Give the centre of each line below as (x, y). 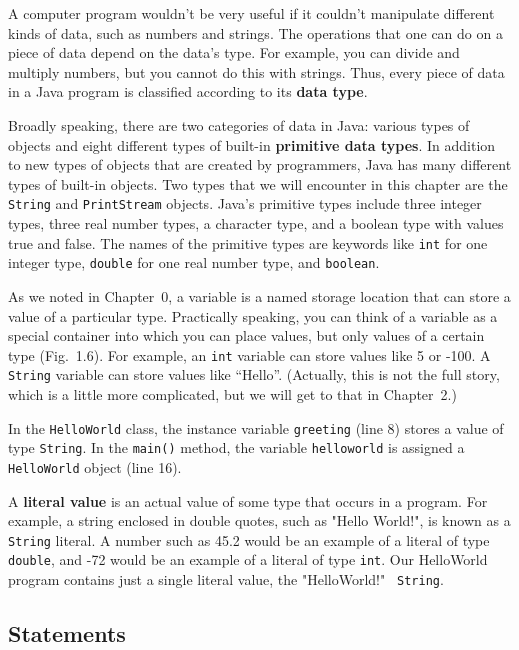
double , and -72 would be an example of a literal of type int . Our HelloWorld (248, 559)
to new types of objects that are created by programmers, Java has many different (260, 164)
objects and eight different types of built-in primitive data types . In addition (252, 144)
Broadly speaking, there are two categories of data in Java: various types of (239, 124)
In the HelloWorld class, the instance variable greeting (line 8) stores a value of (256, 427)
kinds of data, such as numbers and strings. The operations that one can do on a (255, 32)
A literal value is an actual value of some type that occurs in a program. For (248, 500)
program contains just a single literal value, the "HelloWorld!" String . (226, 579)
